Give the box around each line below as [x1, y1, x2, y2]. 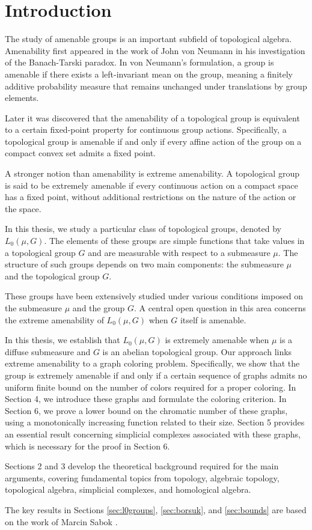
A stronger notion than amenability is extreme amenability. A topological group [5, 167, 299, 180]
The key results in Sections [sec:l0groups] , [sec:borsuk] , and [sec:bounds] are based [5, 503, 307, 516]
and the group [72, 302, 125, 314]
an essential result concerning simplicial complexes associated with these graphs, [5, 427, 301, 440]
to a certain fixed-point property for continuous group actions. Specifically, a [5, 123, 287, 136]
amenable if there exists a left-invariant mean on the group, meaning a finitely [5, 67, 293, 80]
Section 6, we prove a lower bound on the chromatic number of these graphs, [5, 404, 288, 416]
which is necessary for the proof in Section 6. [5, 439, 170, 452]
